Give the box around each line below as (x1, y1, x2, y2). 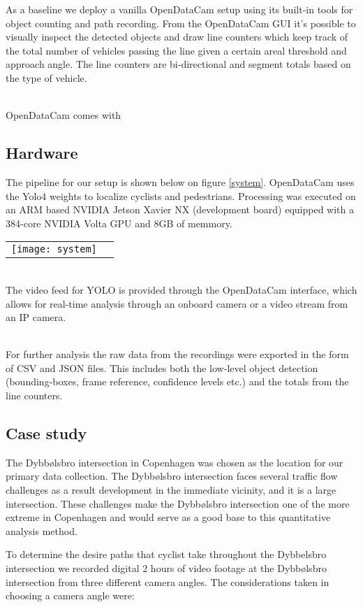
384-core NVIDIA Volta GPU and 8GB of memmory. (6, 215, 232, 230)
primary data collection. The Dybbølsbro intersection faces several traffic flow (6, 469, 338, 483)
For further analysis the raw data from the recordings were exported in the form (6, 347, 349, 362)
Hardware (6, 142, 78, 164)
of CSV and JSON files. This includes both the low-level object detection (6, 360, 318, 375)
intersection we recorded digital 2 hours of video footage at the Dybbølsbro (6, 561, 327, 576)
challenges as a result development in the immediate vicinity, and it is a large (6, 483, 336, 497)
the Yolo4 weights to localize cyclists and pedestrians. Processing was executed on (6, 188, 356, 203)
